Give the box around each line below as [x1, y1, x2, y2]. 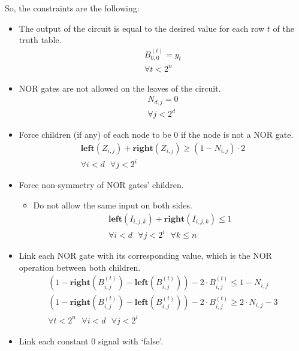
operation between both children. [19, 261, 141, 273]
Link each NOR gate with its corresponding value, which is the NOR [19, 249, 272, 262]
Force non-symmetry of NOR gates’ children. [19, 178, 184, 191]
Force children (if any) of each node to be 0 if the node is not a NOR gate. [19, 128, 294, 141]
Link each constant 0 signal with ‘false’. [19, 334, 164, 347]
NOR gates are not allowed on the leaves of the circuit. [19, 81, 221, 94]
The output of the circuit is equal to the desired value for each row [19, 22, 265, 34]
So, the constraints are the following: [5, 2, 140, 14]
